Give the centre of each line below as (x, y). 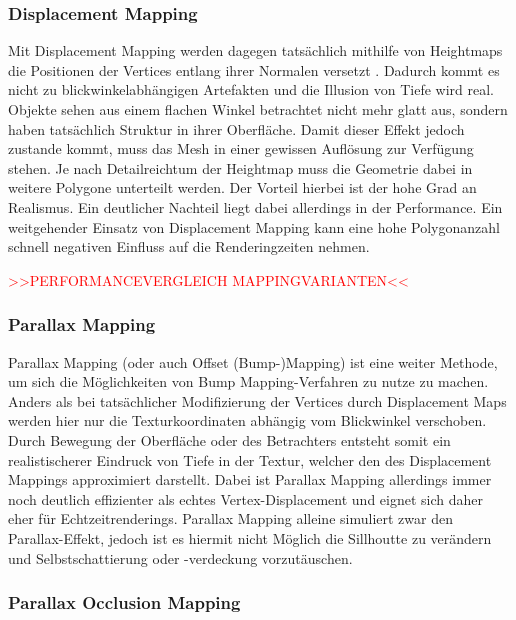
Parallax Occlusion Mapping (124, 602)
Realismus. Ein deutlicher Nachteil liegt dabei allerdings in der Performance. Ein (255, 206)
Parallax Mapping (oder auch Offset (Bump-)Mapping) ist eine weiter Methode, (253, 361)
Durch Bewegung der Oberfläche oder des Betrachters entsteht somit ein (229, 439)
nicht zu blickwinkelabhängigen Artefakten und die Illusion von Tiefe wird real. (251, 89)
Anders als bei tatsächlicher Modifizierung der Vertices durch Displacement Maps (257, 400)
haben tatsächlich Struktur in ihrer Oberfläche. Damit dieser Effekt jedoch (236, 128)
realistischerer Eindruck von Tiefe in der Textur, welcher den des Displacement (250, 459)
